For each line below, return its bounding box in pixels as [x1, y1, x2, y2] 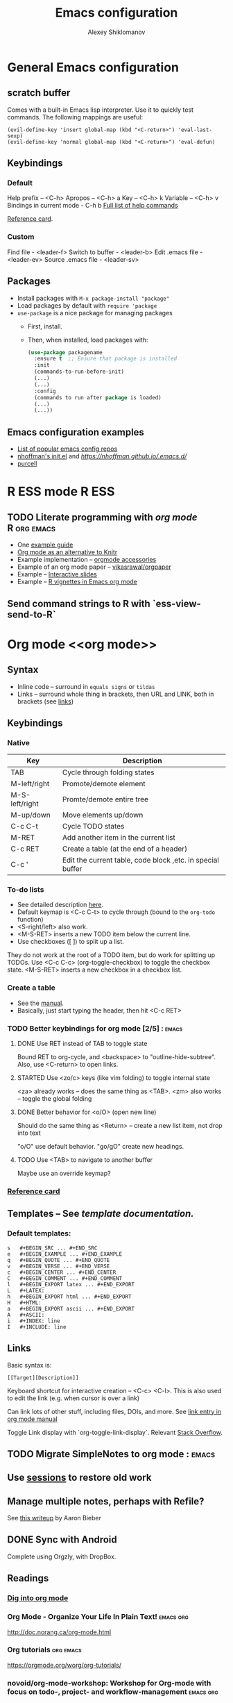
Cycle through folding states [62, 767, 155, 777]
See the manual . [17, 999, 64, 1007]
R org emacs [7, 522, 56, 534]
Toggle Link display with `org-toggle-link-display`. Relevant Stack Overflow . [7, 1428, 223, 1436]
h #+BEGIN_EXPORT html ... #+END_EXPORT [7, 1293, 132, 1300]
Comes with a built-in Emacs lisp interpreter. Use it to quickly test [7, 106, 194, 114]
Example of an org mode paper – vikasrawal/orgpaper [17, 563, 172, 571]
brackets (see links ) [17, 697, 74, 706]
